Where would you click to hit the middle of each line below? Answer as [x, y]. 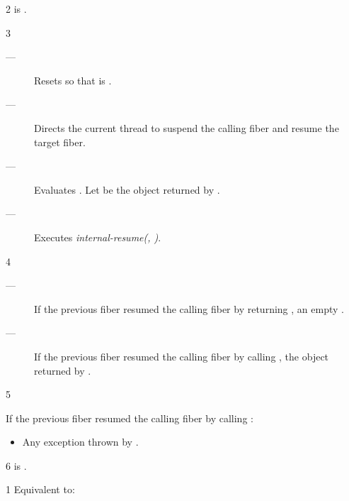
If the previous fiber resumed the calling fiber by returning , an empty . [189, 308]
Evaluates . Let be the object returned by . [127, 189]
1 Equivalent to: [40, 489]
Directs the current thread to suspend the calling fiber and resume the [187, 127]
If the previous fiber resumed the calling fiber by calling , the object [182, 356]
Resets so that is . [73, 80]
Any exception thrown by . [80, 442]
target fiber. [60, 142]
